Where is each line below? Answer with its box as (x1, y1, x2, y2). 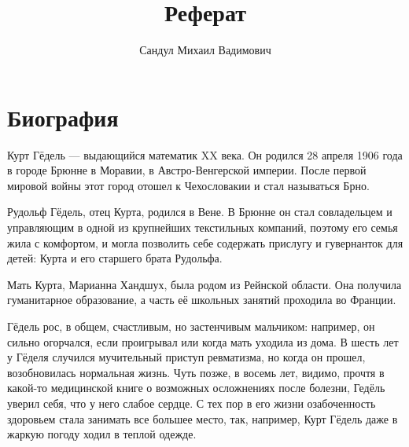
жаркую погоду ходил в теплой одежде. (7, 426, 197, 442)
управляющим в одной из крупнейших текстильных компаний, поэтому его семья (7, 219, 398, 236)
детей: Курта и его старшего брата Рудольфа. (7, 250, 223, 266)
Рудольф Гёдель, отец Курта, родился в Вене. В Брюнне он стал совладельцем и (7, 203, 392, 220)
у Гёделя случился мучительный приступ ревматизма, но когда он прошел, (7, 349, 366, 365)
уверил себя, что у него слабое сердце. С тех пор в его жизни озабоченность (7, 394, 376, 411)
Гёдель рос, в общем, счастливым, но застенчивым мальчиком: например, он (7, 318, 375, 334)
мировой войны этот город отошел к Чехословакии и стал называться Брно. (7, 177, 370, 193)
